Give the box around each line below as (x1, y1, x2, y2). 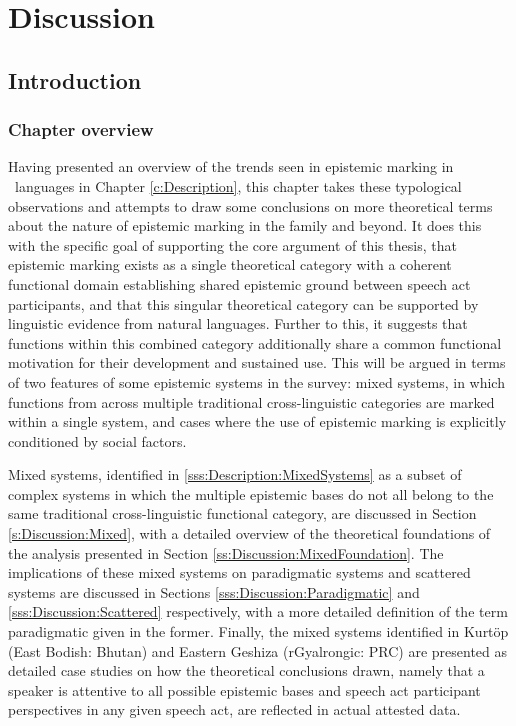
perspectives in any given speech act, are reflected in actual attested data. (8, 699, 461, 720)
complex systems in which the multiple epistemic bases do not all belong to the (8, 483, 494, 504)
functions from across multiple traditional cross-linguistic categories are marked (8, 391, 495, 412)
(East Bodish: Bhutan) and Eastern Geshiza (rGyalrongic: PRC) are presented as (8, 640, 508, 661)
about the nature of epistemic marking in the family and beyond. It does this (8, 215, 482, 236)
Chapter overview (8, 117, 154, 142)
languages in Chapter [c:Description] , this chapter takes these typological (14, 175, 462, 196)
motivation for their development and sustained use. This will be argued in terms (8, 352, 506, 373)
